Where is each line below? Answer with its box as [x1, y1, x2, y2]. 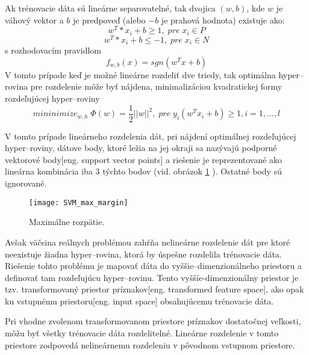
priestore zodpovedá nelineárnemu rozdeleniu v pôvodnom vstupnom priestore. [5, 338, 295, 351]
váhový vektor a [5, 13, 64, 26]
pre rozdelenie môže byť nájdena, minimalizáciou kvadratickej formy [30, 80, 282, 93]
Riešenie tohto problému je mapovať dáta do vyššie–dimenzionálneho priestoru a [5, 259, 302, 272]
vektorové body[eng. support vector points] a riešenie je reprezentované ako [5, 153, 282, 165]
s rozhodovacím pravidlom [5, 44, 101, 57]
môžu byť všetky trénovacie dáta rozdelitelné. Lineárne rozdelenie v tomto [5, 327, 279, 339]
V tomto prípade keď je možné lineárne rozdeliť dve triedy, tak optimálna [5, 68, 276, 81]
